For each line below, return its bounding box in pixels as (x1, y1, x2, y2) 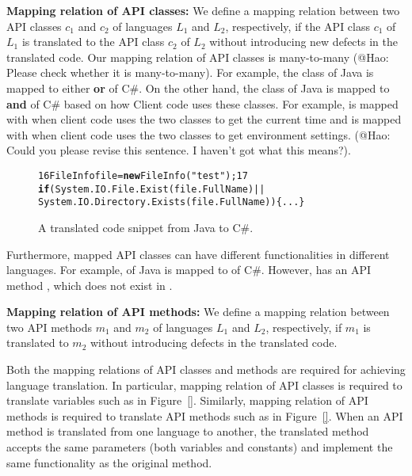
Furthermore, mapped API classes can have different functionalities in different (6, 246, 390, 262)
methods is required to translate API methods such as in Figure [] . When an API (6, 407, 403, 424)
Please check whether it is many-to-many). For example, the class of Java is (6, 64, 374, 81)
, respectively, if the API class (225, 17, 370, 34)
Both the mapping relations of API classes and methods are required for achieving (6, 361, 406, 378)
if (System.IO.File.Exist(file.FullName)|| (38, 183, 265, 195)
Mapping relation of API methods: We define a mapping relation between (6, 303, 390, 320)
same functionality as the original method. (6, 454, 212, 470)
